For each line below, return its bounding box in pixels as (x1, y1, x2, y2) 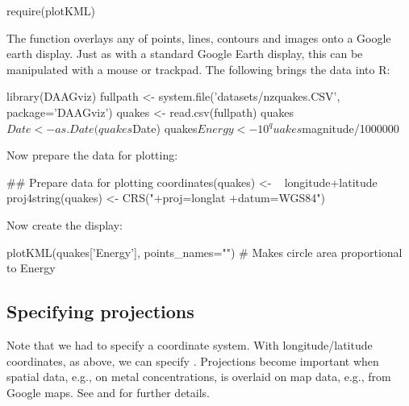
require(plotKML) (6, 2, 95, 19)
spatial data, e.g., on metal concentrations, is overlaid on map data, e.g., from (6, 368, 391, 385)
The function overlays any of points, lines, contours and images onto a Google (6, 29, 391, 46)
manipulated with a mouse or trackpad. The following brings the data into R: (6, 60, 390, 77)
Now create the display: (6, 216, 123, 233)
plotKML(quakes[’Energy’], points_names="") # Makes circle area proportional (6, 243, 403, 260)
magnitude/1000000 (302, 119, 399, 136)
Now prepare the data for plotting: (6, 147, 178, 164)
